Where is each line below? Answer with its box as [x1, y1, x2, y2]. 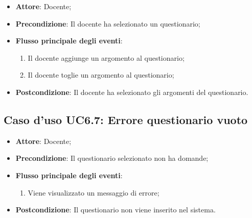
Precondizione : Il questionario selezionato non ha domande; [15, 153, 209, 163]
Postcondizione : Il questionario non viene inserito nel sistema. [15, 204, 216, 215]
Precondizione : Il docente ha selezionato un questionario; [15, 18, 200, 29]
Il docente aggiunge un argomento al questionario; [28, 52, 185, 63]
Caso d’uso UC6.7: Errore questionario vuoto [4, 111, 248, 127]
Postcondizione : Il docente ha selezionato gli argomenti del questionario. [15, 86, 248, 97]
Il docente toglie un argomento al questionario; [28, 69, 174, 80]
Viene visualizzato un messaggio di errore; [28, 187, 159, 198]
